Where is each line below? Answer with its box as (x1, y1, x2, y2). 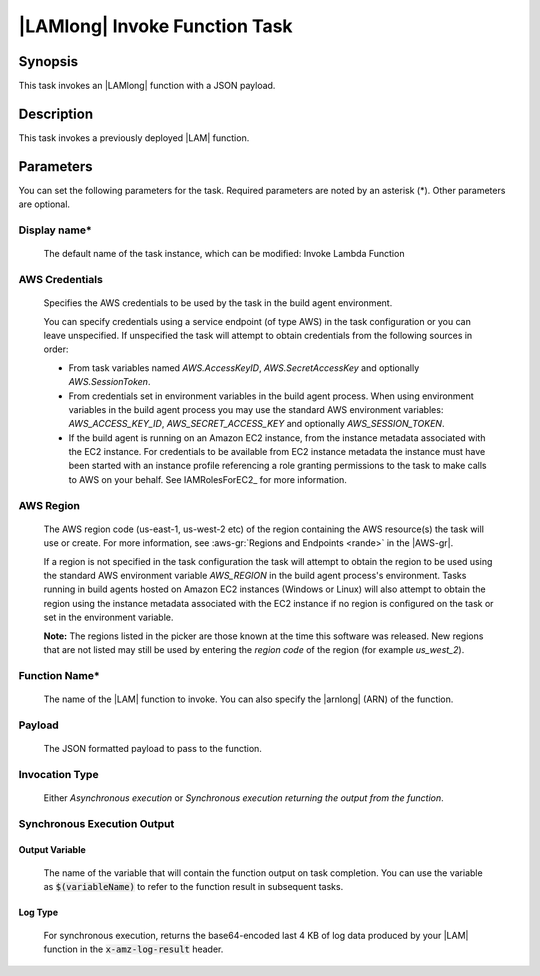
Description (18, 105, 94, 122)
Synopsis (18, 53, 79, 70)
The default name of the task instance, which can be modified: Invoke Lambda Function (43, 248, 405, 260)
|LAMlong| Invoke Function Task (18, 15, 294, 37)
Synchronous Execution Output (18, 816, 175, 830)
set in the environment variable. (43, 611, 174, 624)
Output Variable (18, 844, 87, 856)
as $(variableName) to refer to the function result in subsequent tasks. (43, 881, 344, 893)
